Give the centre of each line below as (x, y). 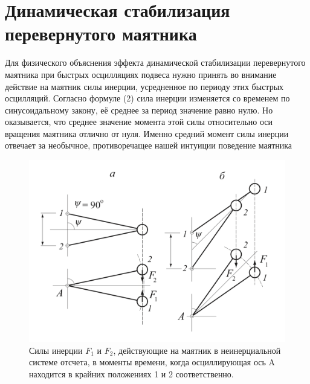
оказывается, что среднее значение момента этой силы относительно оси (139, 122)
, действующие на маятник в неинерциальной (197, 350)
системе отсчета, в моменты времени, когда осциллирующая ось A (152, 362)
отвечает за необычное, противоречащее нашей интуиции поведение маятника (149, 145)
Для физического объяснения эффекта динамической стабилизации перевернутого (155, 62)
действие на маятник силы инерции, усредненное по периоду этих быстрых (144, 86)
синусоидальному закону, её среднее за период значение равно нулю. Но (139, 110)
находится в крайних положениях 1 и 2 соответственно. (131, 373)
